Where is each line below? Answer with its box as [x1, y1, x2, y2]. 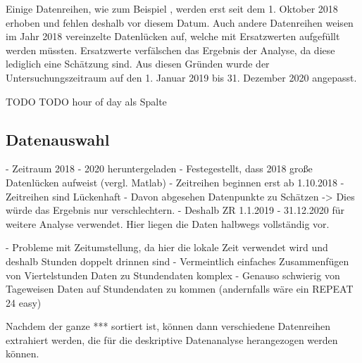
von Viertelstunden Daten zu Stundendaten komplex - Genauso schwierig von [6, 267, 340, 282]
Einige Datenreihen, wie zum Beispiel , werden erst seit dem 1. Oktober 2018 [6, 1, 338, 15]
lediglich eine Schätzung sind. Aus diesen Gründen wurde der [6, 56, 270, 71]
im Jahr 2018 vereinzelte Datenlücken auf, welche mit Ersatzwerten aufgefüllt [6, 29, 340, 44]
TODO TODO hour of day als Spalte [6, 94, 167, 108]
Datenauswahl [6, 128, 110, 150]
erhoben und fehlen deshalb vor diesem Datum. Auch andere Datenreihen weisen [6, 15, 354, 30]
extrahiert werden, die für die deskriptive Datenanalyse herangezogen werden [6, 332, 338, 347]
